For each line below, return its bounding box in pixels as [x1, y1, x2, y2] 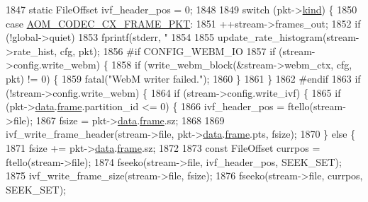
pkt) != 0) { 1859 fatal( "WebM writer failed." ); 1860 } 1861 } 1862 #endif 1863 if [6, 71, 361, 85]
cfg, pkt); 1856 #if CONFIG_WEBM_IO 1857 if [60, 43, 276, 58]
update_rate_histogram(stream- [217, 30, 359, 44]
